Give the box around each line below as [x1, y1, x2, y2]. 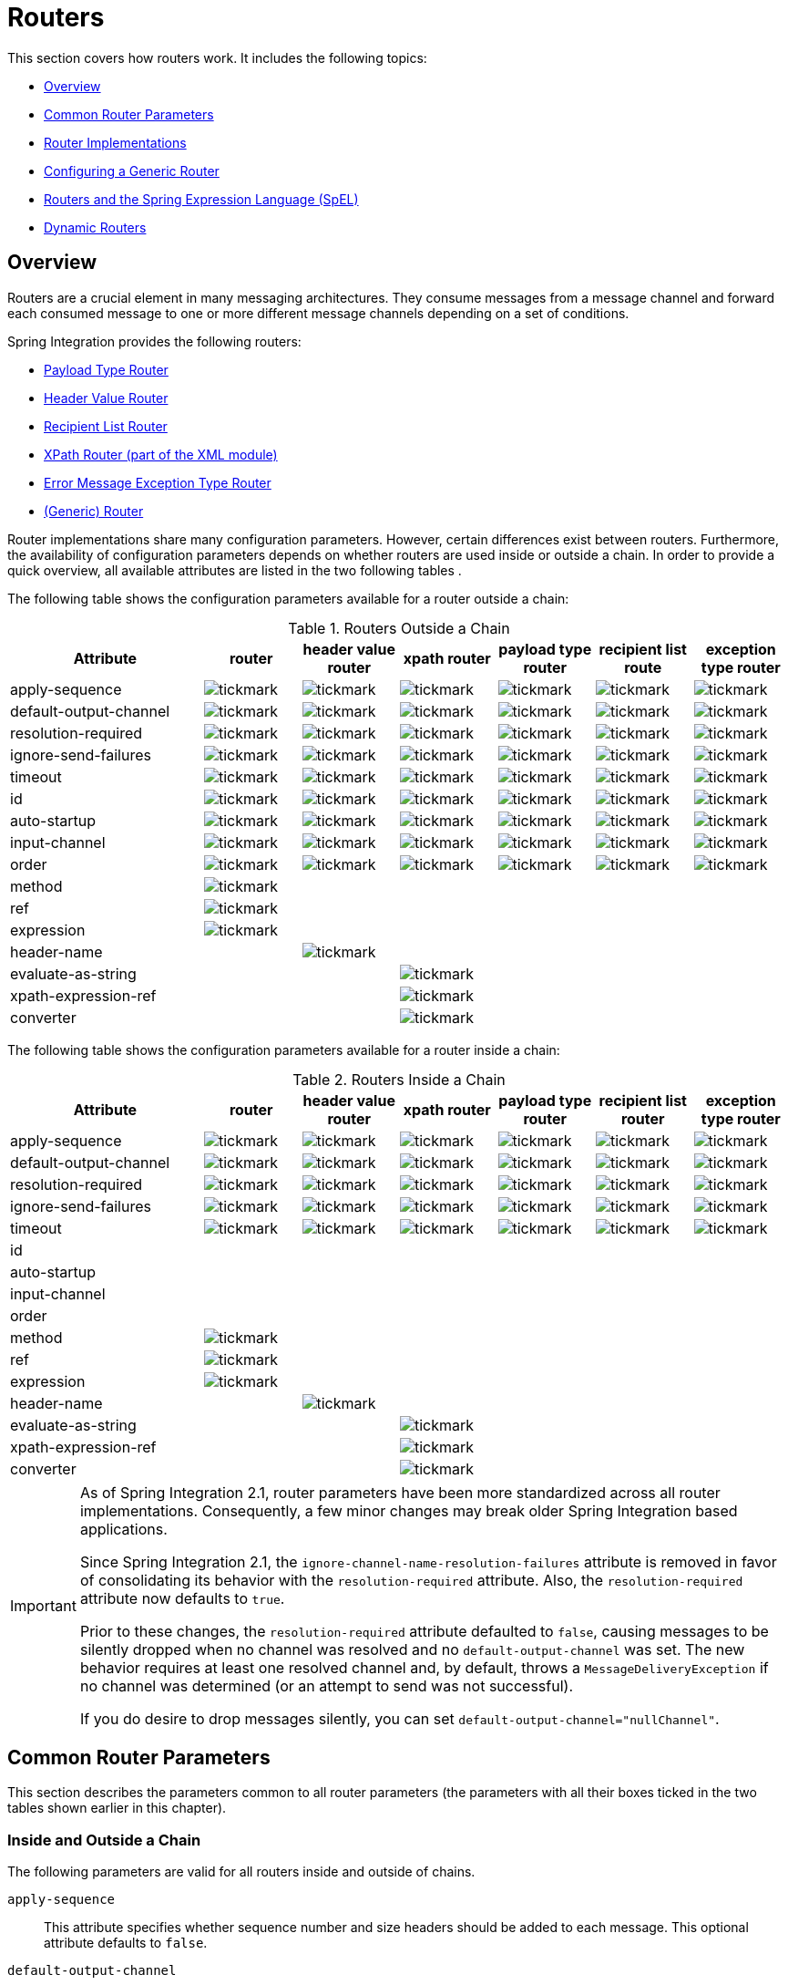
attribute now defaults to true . [79, 1588, 285, 1608]
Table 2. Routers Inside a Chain [292, 1070, 506, 1089]
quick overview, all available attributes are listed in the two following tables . [7, 562, 462, 578]
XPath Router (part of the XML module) [44, 446, 278, 462]
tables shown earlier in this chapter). [7, 1800, 227, 1816]
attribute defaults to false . [44, 1935, 208, 1951]
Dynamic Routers [44, 219, 147, 235]
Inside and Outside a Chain [7, 1830, 201, 1849]
